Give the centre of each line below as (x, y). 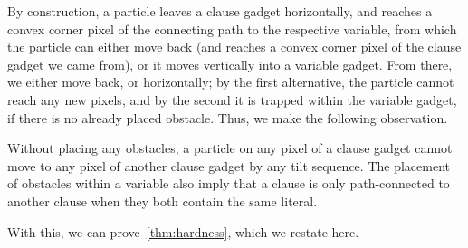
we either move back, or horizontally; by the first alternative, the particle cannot (231, 82)
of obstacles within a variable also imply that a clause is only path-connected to (229, 183)
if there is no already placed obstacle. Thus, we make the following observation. (228, 117)
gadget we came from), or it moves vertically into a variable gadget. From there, (230, 64)
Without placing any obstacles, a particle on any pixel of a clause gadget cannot (230, 148)
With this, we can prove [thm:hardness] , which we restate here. (183, 231)
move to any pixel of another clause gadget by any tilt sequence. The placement (229, 165)
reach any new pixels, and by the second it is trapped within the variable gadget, (232, 99)
